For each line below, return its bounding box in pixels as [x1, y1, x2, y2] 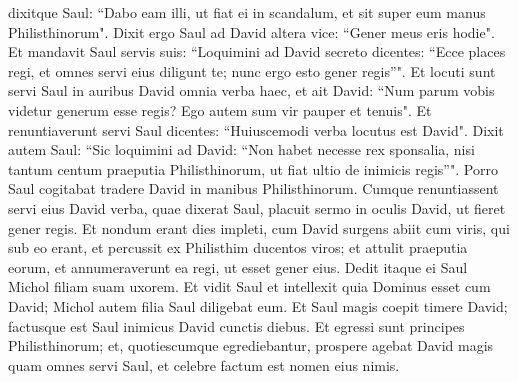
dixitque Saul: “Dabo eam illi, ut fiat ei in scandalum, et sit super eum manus [8, 2, 486, 22]
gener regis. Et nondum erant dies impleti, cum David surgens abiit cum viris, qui [8, 217, 510, 238]
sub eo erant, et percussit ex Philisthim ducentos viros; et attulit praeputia [8, 237, 468, 258]
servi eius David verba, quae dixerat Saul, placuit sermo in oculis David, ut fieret [8, 197, 506, 218]
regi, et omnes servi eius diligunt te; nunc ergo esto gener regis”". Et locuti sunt [8, 60, 496, 81]
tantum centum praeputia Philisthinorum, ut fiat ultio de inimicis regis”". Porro [8, 158, 498, 179]
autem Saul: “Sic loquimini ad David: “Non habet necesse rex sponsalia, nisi [8, 139, 475, 160]
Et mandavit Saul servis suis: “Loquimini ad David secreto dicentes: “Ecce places [8, 41, 506, 62]
